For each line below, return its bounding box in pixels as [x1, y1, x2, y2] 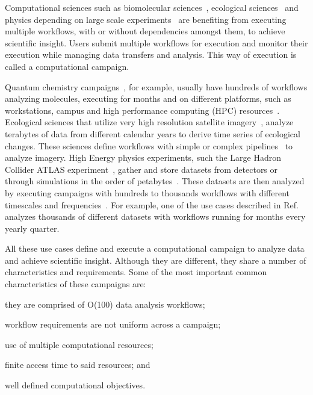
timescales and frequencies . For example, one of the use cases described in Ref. [5, 198, 299, 211]
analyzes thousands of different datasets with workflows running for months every [5, 210, 306, 223]
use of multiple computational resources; [5, 338, 153, 350]
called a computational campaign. [5, 60, 129, 72]
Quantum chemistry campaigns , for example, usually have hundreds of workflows [5, 80, 308, 93]
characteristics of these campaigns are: [5, 278, 146, 290]
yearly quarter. [5, 222, 60, 234]
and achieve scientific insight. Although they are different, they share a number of [5, 253, 306, 266]
